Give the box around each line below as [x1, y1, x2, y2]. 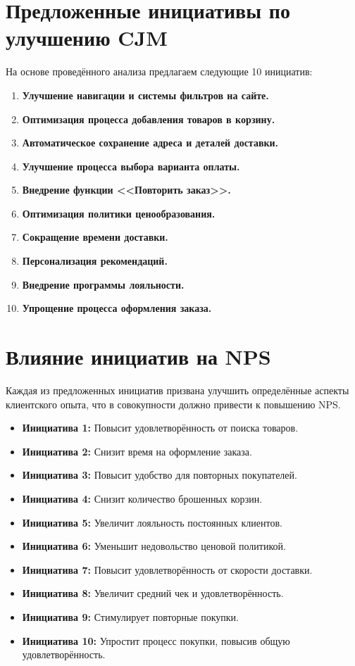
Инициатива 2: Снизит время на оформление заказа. [22, 444, 252, 458]
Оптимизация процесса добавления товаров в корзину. [22, 111, 275, 126]
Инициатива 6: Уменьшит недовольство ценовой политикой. [22, 539, 286, 553]
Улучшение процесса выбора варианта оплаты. [22, 158, 240, 173]
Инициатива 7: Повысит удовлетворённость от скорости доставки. [22, 562, 313, 577]
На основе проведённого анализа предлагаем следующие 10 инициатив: [6, 64, 313, 79]
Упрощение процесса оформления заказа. [22, 301, 212, 315]
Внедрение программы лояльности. [22, 277, 185, 291]
